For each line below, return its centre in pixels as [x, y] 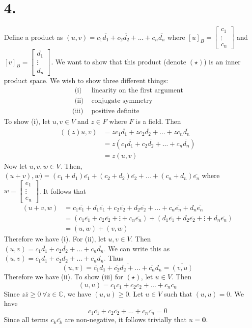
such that [178, 293]
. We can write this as [137, 248]
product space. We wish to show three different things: [86, 80]
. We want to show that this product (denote [119, 61]
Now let [16, 165]
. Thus [113, 258]
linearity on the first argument [138, 90]
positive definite [115, 111]
